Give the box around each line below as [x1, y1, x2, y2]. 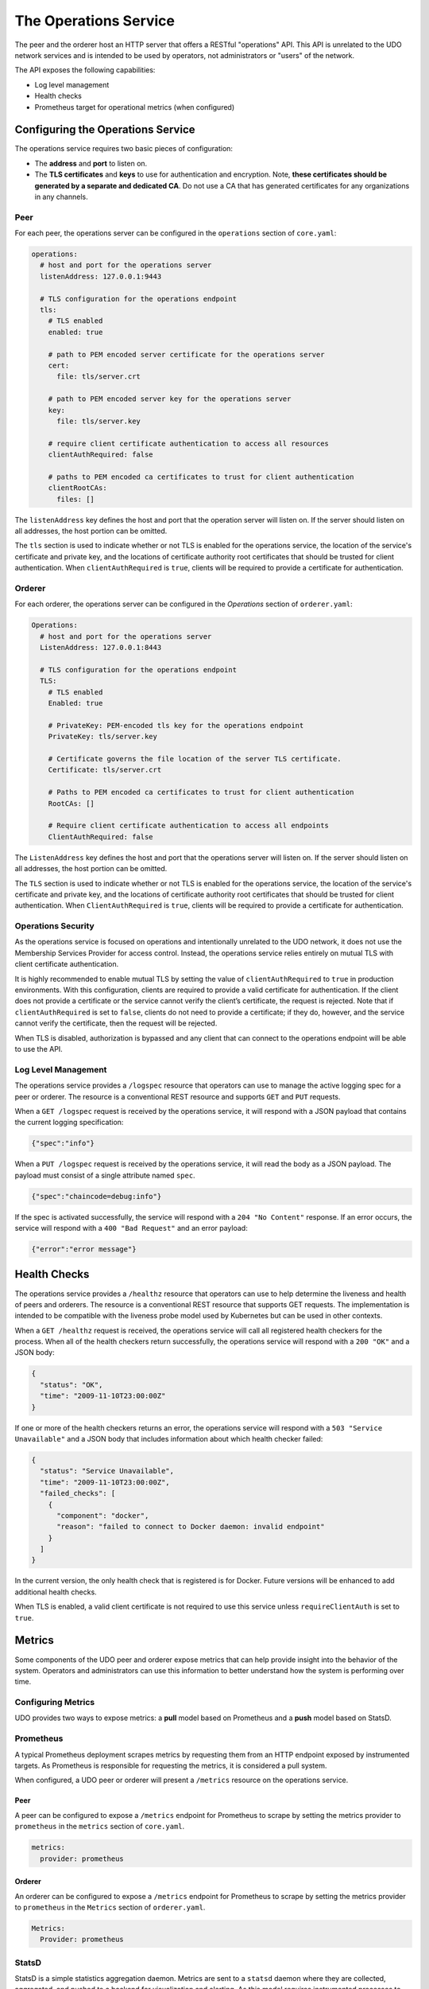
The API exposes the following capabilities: [14, 65, 156, 75]
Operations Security [14, 921, 95, 932]
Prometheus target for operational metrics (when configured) [34, 102, 235, 111]
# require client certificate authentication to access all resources [48, 438, 330, 448]
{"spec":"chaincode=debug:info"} [31, 1192, 162, 1201]
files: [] [56, 494, 95, 504]
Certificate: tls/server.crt [48, 765, 162, 775]
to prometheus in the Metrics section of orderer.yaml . [14, 1902, 206, 1912]
